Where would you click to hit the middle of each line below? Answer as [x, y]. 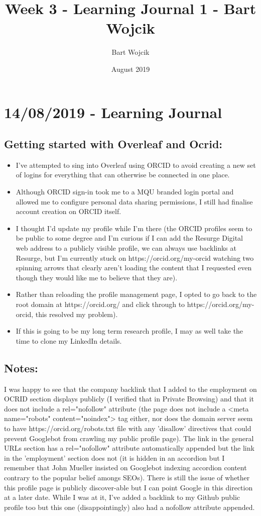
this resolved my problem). [77, 314]
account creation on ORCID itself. [69, 211]
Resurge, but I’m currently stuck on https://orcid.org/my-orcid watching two [135, 257]
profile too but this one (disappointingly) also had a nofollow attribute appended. [129, 507]
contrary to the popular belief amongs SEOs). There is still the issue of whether [127, 477]
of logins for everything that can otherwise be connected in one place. [123, 175]
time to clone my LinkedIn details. [69, 340]
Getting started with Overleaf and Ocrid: [113, 144]
